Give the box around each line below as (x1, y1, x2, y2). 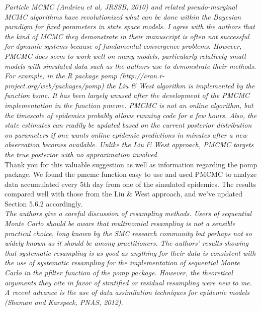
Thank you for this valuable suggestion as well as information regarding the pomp (5, 159, 257, 169)
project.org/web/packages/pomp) (5, 80, 104, 90)
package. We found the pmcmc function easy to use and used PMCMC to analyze (5, 169, 257, 179)
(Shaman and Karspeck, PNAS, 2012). (5, 296, 123, 307)
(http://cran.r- (119, 70, 165, 81)
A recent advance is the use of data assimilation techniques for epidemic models (5, 287, 250, 297)
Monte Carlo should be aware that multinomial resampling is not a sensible (5, 218, 235, 229)
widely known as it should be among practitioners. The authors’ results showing (5, 238, 248, 248)
